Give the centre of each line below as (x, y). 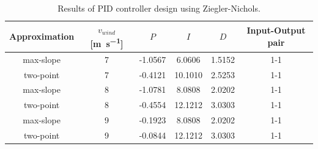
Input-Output (276, 30)
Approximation (42, 36)
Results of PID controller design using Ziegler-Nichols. (159, 8)
